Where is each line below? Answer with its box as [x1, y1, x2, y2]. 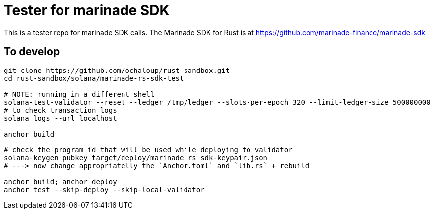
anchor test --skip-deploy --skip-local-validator [4, 185, 205, 194]
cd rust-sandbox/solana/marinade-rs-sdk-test [4, 74, 184, 82]
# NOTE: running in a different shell [4, 90, 155, 98]
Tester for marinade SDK [4, 2, 170, 19]
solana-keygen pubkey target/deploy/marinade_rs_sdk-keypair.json [4, 153, 268, 162]
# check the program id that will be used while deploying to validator [4, 145, 293, 154]
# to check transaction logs [4, 106, 117, 114]
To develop [4, 45, 60, 58]
